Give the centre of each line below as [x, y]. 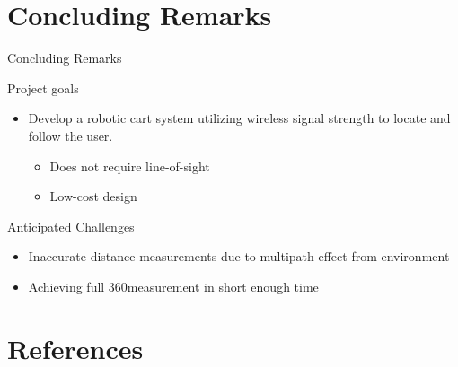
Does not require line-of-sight [130, 166]
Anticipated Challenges [71, 226]
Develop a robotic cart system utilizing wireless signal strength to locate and [239, 118]
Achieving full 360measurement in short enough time [173, 286]
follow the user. [70, 135]
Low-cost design [93, 196]
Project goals [43, 87]
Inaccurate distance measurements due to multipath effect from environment [239, 256]
